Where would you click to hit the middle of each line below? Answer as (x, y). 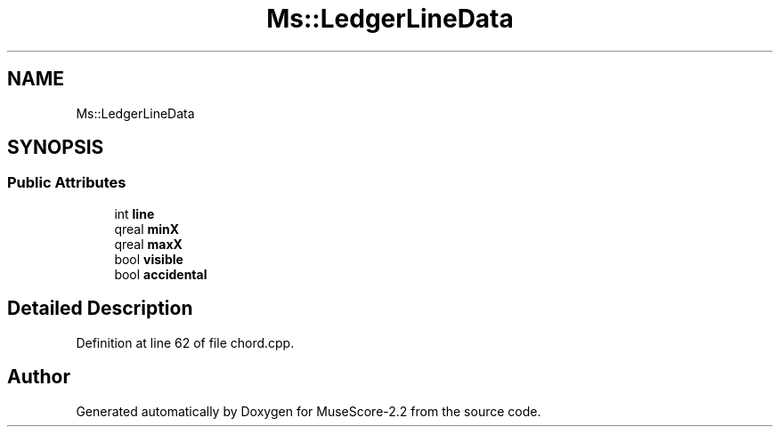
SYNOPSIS (56, 148)
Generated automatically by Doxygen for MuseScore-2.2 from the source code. (309, 411)
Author (39, 377)
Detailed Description (100, 309)
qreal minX (147, 229)
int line (134, 213)
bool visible (149, 259)
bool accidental (161, 274)
